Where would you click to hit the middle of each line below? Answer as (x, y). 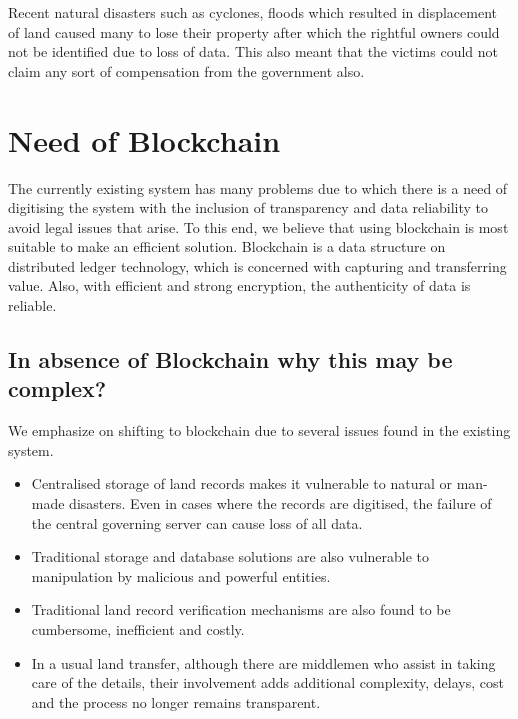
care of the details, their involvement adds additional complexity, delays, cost (267, 682)
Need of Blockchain (144, 139)
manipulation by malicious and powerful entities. (181, 575)
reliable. (32, 305)
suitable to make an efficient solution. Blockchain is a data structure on (227, 246)
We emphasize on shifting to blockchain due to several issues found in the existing (259, 430)
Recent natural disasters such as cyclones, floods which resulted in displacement (253, 12)
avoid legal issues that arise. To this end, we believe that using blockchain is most (258, 226)
